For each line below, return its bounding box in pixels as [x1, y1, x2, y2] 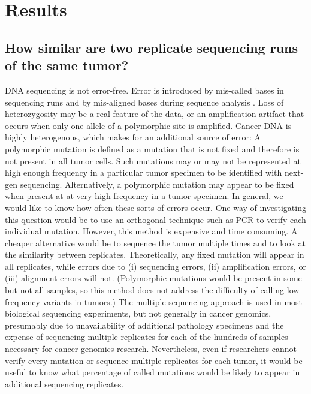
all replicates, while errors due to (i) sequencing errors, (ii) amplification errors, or [5, 260, 306, 272]
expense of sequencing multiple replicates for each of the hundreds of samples [5, 330, 288, 343]
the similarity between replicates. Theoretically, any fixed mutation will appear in [5, 248, 304, 261]
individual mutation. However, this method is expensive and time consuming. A [5, 225, 298, 237]
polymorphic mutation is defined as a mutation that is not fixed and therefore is [5, 142, 300, 155]
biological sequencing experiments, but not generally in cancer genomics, [5, 307, 271, 320]
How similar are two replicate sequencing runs [5, 38, 298, 56]
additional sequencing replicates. [5, 377, 124, 390]
